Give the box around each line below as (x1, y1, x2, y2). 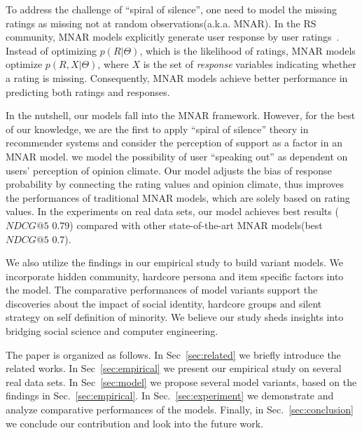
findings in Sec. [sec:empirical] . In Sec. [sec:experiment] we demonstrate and (6, 388, 334, 403)
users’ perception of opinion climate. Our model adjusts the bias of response (6, 163, 332, 177)
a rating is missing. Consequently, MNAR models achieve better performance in (6, 70, 348, 85)
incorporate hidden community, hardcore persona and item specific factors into (6, 268, 344, 283)
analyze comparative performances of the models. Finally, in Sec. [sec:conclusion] (6, 402, 354, 417)
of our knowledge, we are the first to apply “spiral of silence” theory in (6, 121, 309, 136)
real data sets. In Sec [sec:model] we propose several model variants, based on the (6, 374, 357, 389)
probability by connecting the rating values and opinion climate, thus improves (6, 177, 344, 191)
